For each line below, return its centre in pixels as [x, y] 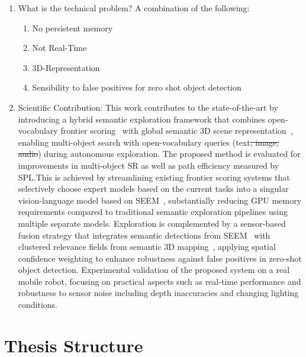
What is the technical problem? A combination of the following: [134, 8]
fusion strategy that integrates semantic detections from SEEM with [144, 235]
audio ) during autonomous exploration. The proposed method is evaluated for [159, 154]
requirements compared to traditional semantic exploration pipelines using [153, 212]
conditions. [38, 305]
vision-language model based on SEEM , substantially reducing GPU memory [160, 200]
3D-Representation [66, 67]
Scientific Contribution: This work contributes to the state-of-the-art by [148, 107]
